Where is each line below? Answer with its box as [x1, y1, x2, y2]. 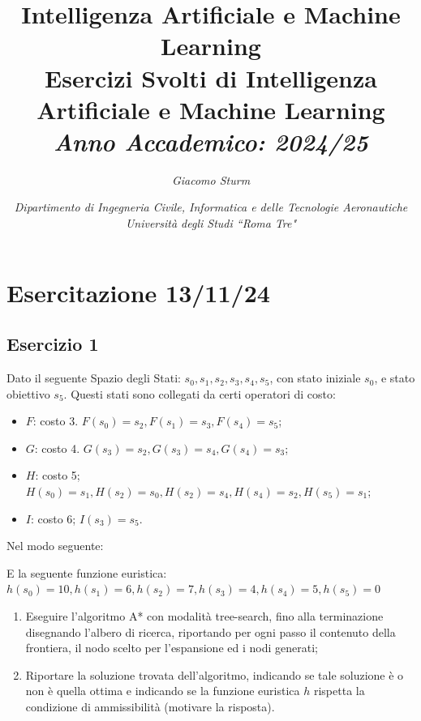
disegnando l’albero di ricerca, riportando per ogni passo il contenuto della [25, 623, 396, 640]
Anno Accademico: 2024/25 [54, 124, 368, 158]
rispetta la [313, 682, 365, 699]
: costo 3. [32, 412, 79, 429]
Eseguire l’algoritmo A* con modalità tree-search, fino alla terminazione [25, 607, 384, 624]
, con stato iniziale [269, 369, 361, 386]
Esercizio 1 [6, 331, 99, 356]
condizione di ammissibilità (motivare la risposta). [25, 698, 275, 715]
